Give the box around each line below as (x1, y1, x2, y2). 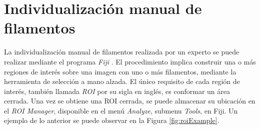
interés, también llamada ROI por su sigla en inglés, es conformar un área (4, 85, 230, 96)
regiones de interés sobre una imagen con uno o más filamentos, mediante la (4, 66, 236, 76)
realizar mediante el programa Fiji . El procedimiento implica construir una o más (4, 56, 256, 66)
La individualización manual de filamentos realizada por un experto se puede (4, 46, 239, 57)
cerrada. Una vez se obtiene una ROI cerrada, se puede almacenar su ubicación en (4, 95, 255, 106)
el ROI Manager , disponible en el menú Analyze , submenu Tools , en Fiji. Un (4, 105, 238, 115)
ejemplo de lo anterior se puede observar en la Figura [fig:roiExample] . (4, 115, 219, 125)
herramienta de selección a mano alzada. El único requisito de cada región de (4, 76, 240, 86)
